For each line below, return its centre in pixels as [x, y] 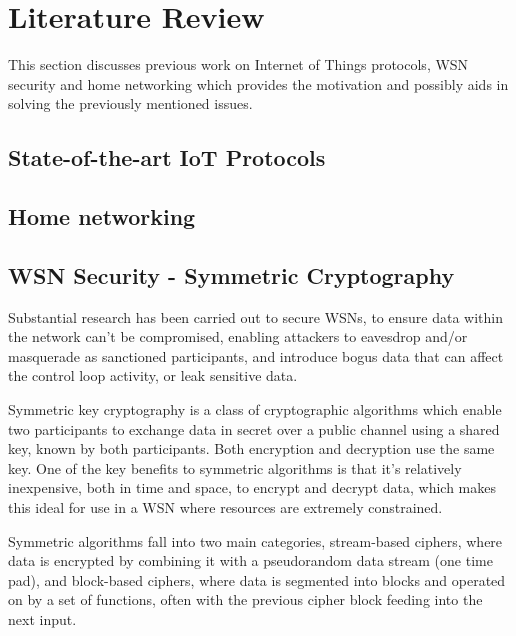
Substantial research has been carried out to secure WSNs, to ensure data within [255, 316]
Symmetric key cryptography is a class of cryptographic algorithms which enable [255, 409]
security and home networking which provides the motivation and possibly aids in [258, 83]
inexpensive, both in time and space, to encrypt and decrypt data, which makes [252, 487]
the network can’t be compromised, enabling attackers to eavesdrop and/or [238, 336]
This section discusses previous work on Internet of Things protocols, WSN [238, 64]
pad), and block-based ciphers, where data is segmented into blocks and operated [257, 579]
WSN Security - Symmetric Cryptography [231, 274]
